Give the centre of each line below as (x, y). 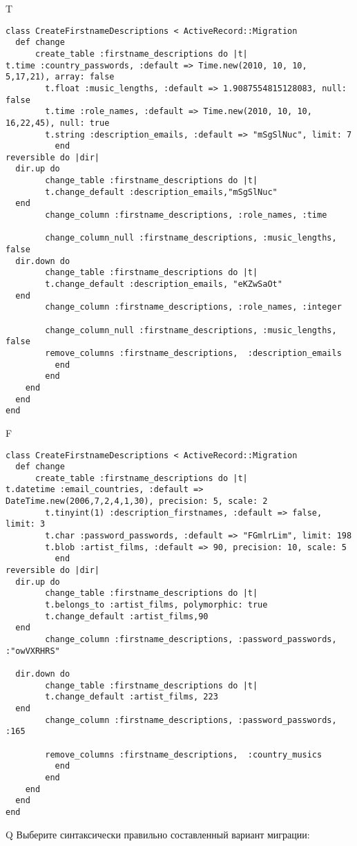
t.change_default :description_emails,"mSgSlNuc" (161, 192)
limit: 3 (26, 524)
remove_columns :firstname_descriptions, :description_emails (193, 353)
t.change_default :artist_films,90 (127, 616)
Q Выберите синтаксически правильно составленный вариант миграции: (158, 834)
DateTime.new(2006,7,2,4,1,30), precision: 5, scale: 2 (137, 501)
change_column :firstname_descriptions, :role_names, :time (186, 215)
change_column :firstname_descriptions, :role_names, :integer (193, 307)
